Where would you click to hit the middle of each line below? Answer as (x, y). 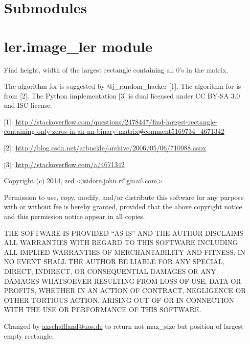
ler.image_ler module (78, 46)
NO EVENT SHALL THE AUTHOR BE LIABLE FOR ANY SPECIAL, (114, 261)
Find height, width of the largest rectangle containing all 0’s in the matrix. (116, 69)
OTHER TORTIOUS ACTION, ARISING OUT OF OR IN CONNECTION (119, 300)
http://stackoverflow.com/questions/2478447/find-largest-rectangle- (116, 121)
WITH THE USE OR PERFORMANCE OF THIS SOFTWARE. (103, 309)
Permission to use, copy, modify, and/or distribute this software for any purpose (124, 197)
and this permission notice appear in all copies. (75, 216)
